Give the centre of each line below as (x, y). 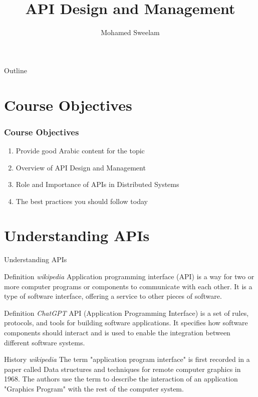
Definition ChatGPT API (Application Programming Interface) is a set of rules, (126, 313)
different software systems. (45, 342)
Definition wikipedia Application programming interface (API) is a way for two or (129, 276)
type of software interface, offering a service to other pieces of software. (113, 296)
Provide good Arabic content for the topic (80, 150)
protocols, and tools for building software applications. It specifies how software (126, 323)
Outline (16, 70)
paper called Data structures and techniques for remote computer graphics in (122, 369)
